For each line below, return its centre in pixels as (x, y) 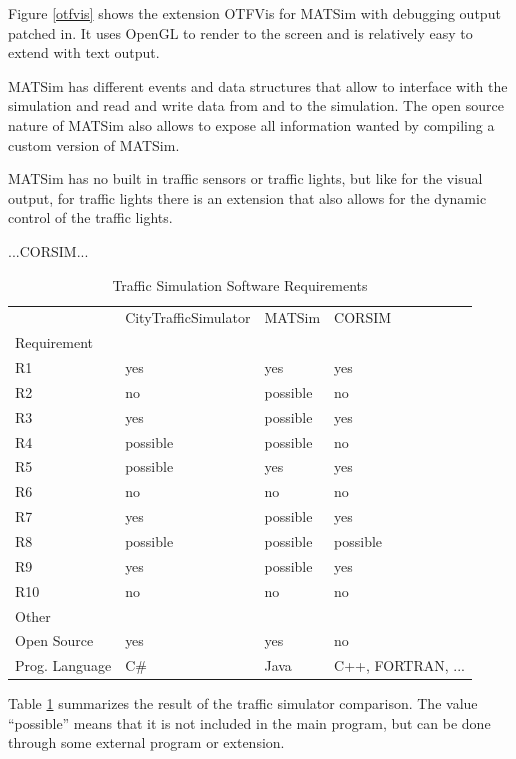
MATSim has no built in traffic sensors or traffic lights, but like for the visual (245, 178)
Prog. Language (63, 665)
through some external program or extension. (146, 742)
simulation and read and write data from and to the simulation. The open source (256, 105)
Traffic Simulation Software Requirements (240, 284)
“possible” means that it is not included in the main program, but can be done (249, 722)
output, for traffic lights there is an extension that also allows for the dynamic (247, 197)
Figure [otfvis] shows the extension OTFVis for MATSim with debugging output (254, 13)
